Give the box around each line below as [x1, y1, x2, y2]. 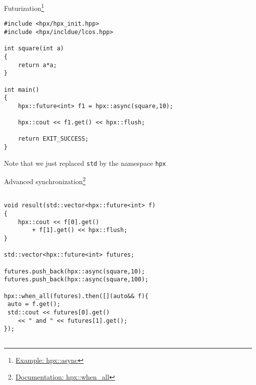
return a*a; [18, 61, 57, 69]
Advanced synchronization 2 [4, 175, 86, 187]
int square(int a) [4, 45, 64, 52]
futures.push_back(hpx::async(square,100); [4, 276, 149, 283]
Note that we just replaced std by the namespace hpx [4, 157, 166, 168]
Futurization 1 [4, 1, 44, 13]
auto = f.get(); [7, 301, 61, 308]
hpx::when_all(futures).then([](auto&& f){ [4, 292, 149, 300]
